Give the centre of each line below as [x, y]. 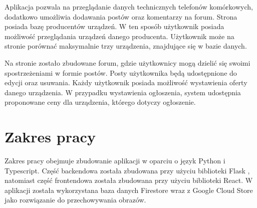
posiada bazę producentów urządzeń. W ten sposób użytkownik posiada [114, 26]
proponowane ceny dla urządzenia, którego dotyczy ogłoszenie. [100, 102]
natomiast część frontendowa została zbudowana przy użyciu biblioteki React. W [129, 180]
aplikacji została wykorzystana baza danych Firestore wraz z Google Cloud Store [129, 190]
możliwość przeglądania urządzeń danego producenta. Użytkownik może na [119, 36]
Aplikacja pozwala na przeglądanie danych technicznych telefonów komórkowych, [129, 7]
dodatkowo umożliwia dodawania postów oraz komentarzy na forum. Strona [121, 16]
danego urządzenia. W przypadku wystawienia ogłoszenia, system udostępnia [123, 92]
